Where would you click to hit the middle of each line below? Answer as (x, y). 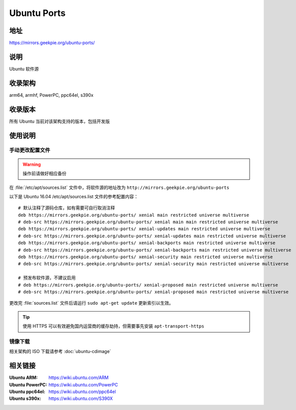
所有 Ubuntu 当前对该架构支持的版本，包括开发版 (60, 121)
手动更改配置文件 (30, 150)
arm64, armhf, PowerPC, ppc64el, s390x (51, 95)
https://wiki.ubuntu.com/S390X (81, 399)
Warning (32, 164)
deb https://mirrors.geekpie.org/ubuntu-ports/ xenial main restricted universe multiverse (134, 215)
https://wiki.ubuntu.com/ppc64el (82, 392)
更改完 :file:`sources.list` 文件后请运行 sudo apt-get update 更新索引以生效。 (91, 303)
